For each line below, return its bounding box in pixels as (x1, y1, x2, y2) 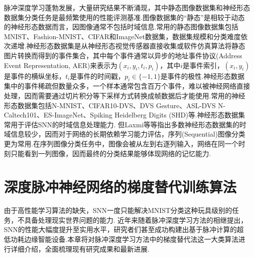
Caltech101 (4, 110, 37, 120)
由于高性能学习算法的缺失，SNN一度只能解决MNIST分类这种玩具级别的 (4, 205, 233, 215)
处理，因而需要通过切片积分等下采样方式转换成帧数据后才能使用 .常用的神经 (4, 90, 245, 100)
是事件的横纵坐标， (4, 70, 65, 81)
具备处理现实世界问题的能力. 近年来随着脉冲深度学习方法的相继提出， (24, 214, 248, 225)
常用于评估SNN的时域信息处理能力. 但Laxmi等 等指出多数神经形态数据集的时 (4, 119, 247, 129)
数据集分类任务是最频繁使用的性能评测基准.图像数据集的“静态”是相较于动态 (4, 12, 245, 22)
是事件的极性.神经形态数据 (160, 70, 245, 81)
